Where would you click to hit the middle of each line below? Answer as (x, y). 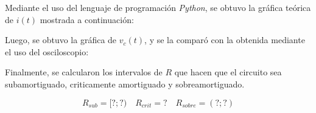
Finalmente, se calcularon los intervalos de (84, 72)
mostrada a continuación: (87, 19)
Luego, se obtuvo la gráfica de (61, 40)
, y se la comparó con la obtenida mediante (225, 40)
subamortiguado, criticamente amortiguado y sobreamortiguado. (125, 84)
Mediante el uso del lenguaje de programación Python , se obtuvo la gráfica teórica (158, 7)
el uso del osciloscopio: (47, 51)
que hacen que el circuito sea (228, 72)
